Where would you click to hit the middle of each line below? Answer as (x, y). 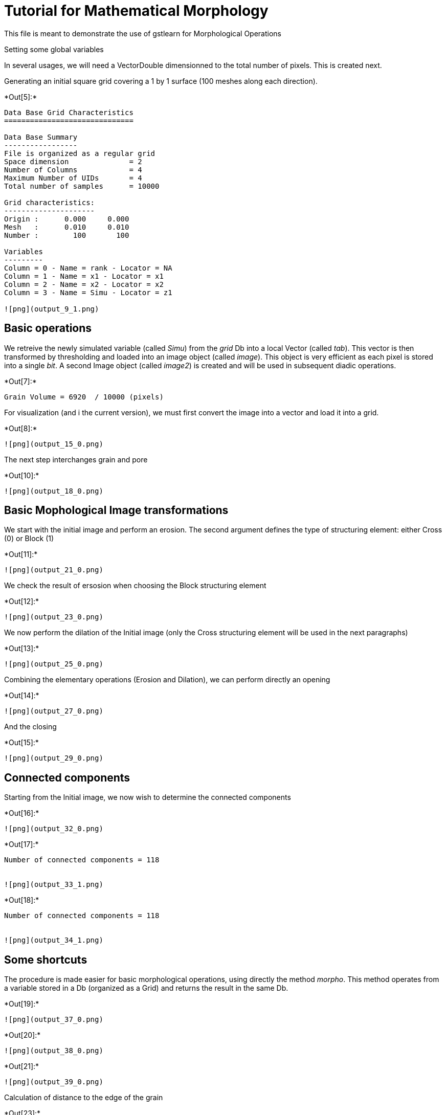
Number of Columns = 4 (73, 170)
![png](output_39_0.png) (54, 1082)
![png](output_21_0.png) (54, 570)
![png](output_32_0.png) (54, 829)
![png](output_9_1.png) (52, 309)
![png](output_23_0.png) (54, 617)
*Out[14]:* (22, 696)
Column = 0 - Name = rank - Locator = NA (88, 268)
